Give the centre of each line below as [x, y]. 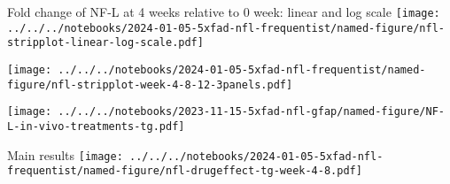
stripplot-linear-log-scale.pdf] [105, 43]
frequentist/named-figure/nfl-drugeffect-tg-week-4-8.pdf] [185, 171]
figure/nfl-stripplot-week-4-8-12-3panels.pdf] [150, 84]
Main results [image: [65, 154]
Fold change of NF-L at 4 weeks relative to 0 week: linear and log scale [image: [224, 11]
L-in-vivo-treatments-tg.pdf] [96, 126]
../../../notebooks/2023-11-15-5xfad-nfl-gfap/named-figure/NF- [251, 112]
